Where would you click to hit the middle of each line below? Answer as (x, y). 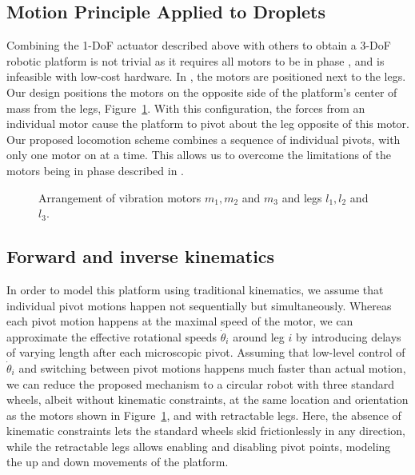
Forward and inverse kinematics (141, 256)
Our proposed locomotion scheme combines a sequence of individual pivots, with (204, 139)
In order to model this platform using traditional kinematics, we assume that (195, 289)
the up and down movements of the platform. (118, 462)
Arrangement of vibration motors (120, 197)
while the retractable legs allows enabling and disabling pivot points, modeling (199, 446)
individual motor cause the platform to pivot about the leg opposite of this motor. (208, 124)
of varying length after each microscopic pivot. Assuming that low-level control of (206, 352)
